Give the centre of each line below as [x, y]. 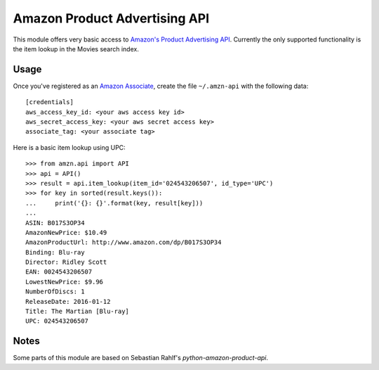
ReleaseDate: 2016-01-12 [68, 301]
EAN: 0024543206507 [59, 272]
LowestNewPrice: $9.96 [65, 282]
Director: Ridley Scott [66, 262]
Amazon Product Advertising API [111, 18]
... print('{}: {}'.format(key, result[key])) [114, 203]
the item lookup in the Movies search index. [76, 49]
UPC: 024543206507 [57, 321]
